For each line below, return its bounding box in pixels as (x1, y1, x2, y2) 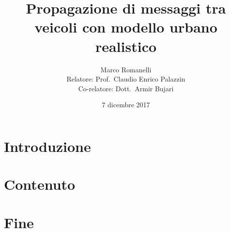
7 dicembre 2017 (102, 99, 150, 110)
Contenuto (4, 174, 76, 194)
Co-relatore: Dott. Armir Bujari (78, 83, 174, 93)
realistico (95, 36, 157, 56)
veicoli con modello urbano (34, 17, 217, 37)
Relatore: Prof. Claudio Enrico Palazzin (66, 74, 185, 84)
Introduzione (4, 136, 91, 156)
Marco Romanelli (100, 64, 152, 74)
